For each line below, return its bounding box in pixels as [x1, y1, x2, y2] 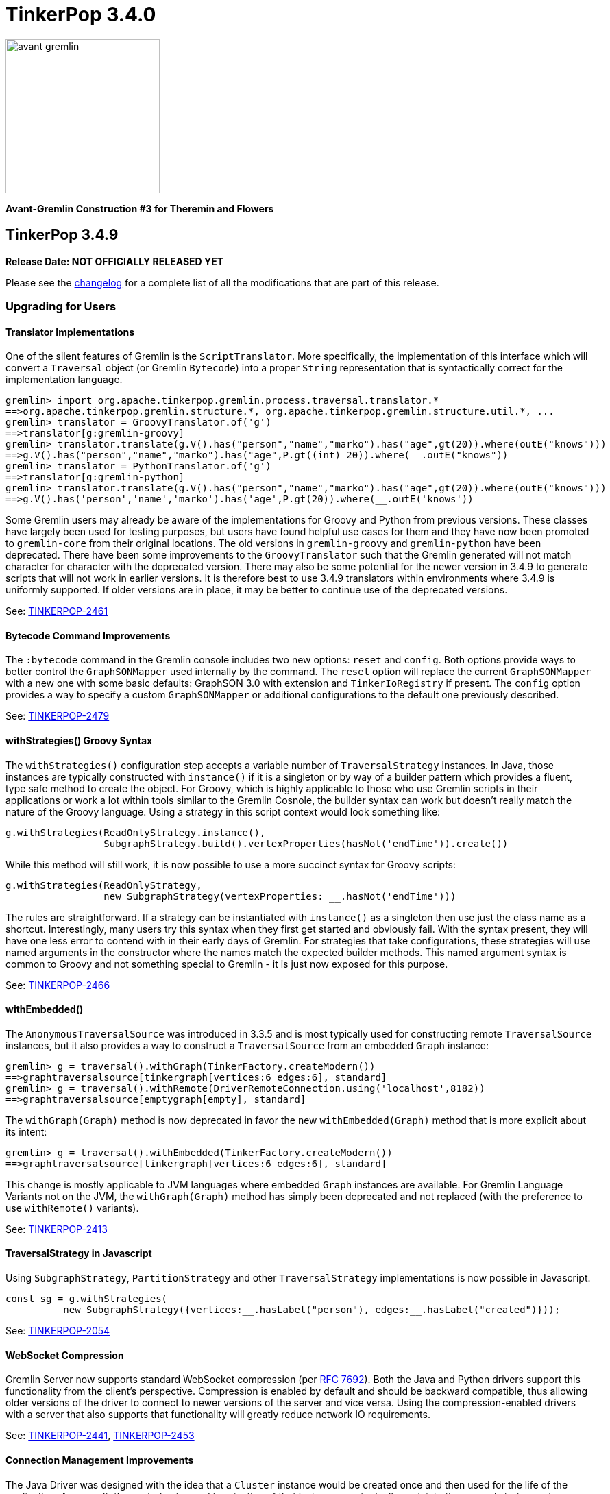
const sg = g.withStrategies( [5, 1293, 168, 1305]
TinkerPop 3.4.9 [5, 226, 119, 244]
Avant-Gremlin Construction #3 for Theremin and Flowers [5, 202, 274, 215]
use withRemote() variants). [5, 1201, 139, 1214]
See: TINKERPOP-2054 [5, 1325, 110, 1337]
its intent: [5, 1125, 47, 1138]
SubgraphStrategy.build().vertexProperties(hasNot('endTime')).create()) [103, 837, 509, 849]
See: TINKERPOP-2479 [5, 710, 110, 722]
